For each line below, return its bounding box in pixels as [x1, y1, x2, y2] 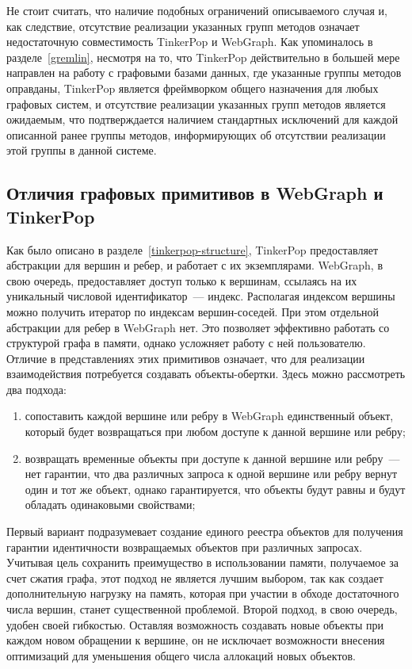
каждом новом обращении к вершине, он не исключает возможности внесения [6, 632, 385, 648]
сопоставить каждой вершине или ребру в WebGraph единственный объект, [25, 407, 394, 424]
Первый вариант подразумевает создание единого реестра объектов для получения [6, 523, 403, 540]
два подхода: [6, 380, 67, 397]
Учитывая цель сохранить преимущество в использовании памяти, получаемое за [6, 554, 399, 571]
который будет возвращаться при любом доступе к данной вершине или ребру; [25, 423, 406, 440]
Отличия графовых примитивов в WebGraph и [6, 181, 383, 205]
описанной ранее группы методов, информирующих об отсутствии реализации [6, 126, 386, 143]
